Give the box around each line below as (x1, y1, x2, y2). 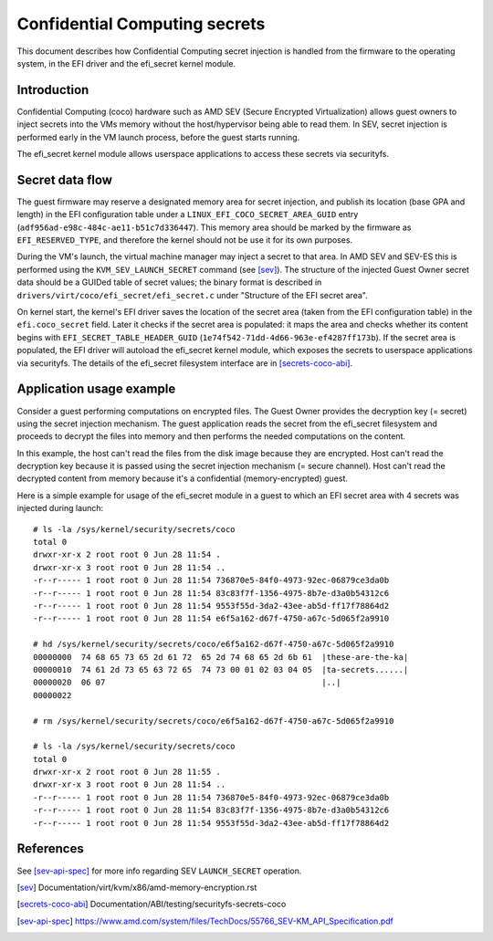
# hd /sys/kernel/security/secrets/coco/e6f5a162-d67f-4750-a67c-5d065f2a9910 (33, 639, 394, 650)
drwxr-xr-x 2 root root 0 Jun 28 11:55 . (33, 767, 221, 778)
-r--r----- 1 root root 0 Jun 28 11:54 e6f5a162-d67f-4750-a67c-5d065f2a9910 (33, 613, 390, 624)
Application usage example (16, 382, 176, 397)
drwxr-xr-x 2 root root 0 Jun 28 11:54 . (33, 549, 221, 560)
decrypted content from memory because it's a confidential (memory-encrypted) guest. (16, 473, 349, 484)
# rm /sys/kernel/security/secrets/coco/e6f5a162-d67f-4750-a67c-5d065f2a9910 (33, 716, 394, 726)
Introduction (16, 82, 89, 98)
